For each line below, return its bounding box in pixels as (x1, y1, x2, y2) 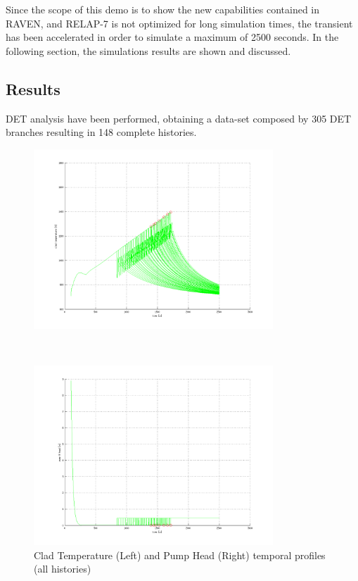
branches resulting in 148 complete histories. (6, 125, 197, 139)
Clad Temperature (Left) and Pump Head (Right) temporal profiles (34, 547, 326, 562)
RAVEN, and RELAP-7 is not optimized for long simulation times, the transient (6, 15, 353, 30)
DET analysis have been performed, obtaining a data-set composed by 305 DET (6, 111, 352, 125)
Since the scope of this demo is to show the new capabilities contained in (6, 2, 320, 16)
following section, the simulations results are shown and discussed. (6, 43, 291, 58)
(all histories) (34, 561, 91, 576)
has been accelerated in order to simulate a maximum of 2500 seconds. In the (6, 30, 339, 44)
